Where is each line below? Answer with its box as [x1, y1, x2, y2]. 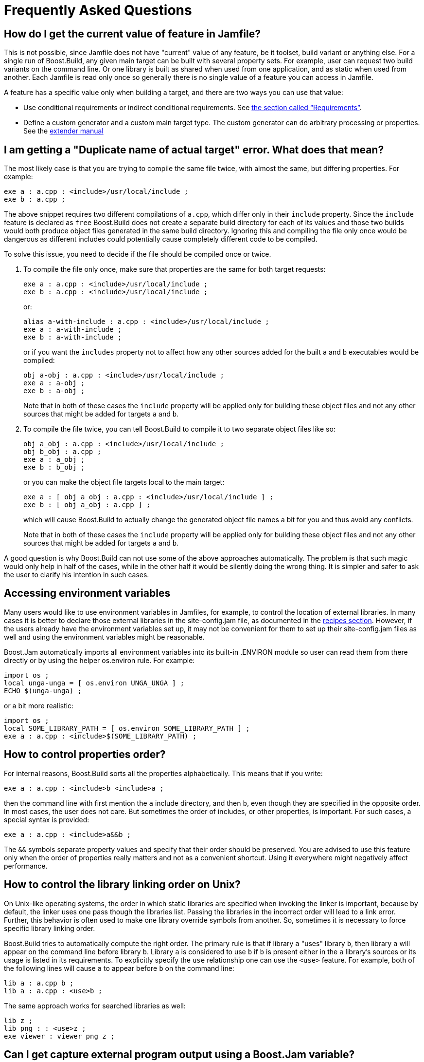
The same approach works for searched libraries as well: [4, 1001, 186, 1010]
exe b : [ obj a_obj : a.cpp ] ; [23, 501, 151, 509]
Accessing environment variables [4, 587, 171, 600]
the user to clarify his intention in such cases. [4, 570, 149, 579]
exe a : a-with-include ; [23, 325, 122, 334]
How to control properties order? [4, 748, 166, 761]
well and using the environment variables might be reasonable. [4, 632, 205, 641]
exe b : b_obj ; [23, 463, 85, 472]
